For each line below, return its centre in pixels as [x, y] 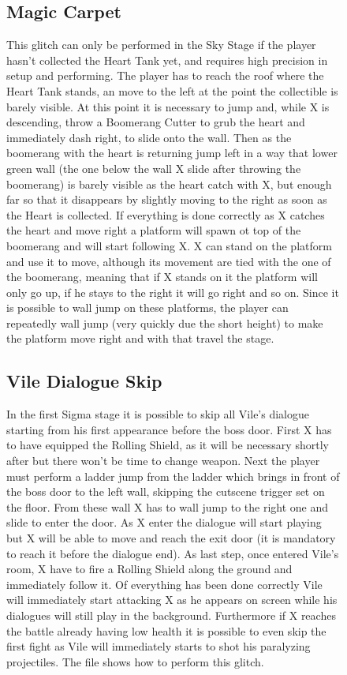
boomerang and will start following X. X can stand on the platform [169, 245]
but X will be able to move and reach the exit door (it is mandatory [171, 538]
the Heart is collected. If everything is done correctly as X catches [166, 214]
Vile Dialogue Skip [84, 381]
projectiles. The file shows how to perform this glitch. [135, 661]
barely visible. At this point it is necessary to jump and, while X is [168, 106]
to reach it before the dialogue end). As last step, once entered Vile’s [173, 553]
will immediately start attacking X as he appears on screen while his [172, 600]
